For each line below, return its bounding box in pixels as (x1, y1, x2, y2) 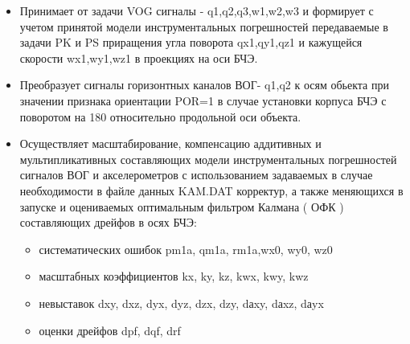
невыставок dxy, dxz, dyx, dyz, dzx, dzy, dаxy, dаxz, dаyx (39, 294, 324, 311)
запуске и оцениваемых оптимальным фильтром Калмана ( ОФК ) (19, 198, 344, 215)
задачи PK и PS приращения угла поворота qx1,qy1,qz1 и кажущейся (19, 34, 363, 51)
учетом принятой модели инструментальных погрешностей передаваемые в (19, 18, 388, 35)
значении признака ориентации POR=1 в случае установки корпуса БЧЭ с (19, 92, 387, 109)
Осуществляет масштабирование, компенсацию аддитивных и (19, 135, 322, 152)
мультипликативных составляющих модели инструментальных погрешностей (19, 150, 397, 167)
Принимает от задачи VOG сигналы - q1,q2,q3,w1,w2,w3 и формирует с (19, 2, 374, 18)
